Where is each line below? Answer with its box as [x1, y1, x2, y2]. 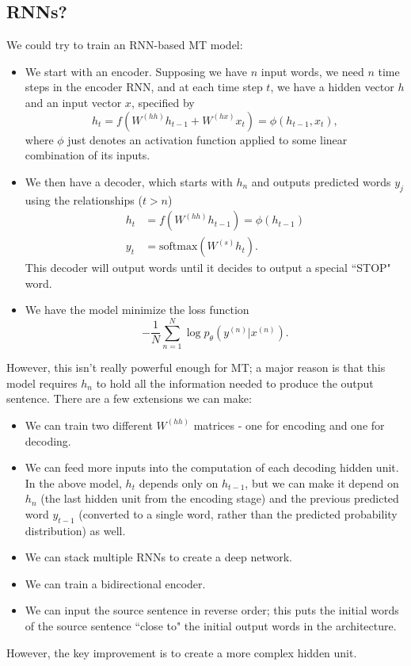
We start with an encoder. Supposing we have [25, 63, 248, 79]
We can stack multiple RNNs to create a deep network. [25, 549, 292, 565]
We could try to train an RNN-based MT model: [6, 36, 243, 53]
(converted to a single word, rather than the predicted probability [78, 505, 398, 522]
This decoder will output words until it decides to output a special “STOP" [25, 259, 391, 276]
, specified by [131, 94, 195, 110]
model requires [6, 374, 78, 391]
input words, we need [261, 63, 364, 79]
